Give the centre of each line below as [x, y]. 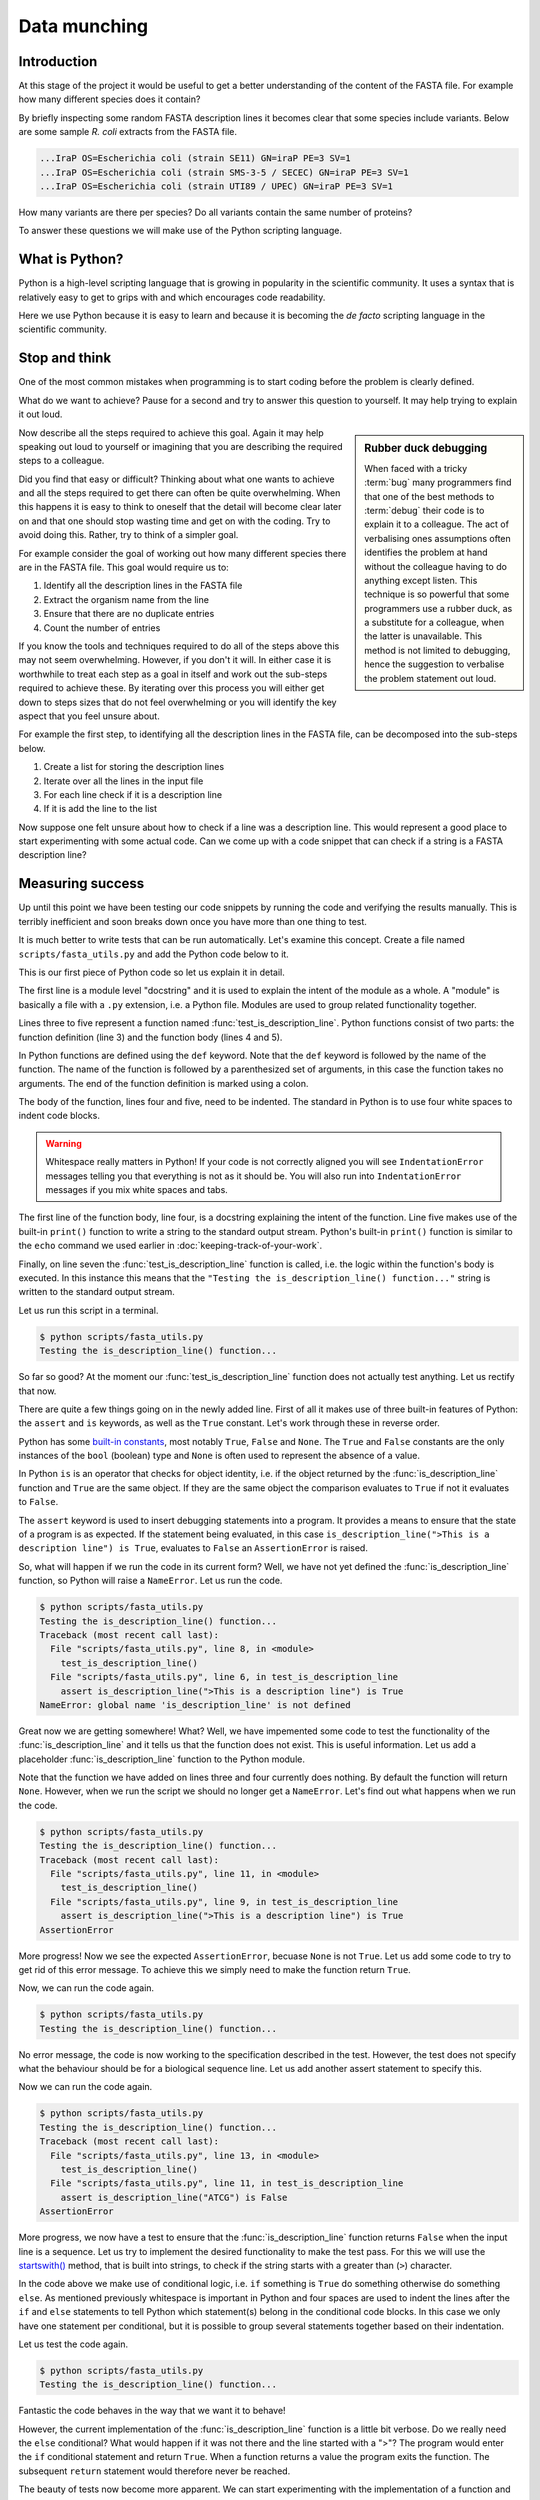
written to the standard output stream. [96, 1292]
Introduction [58, 61]
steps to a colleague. [61, 461]
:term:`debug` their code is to [424, 510]
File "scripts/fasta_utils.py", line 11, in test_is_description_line [227, 2183]
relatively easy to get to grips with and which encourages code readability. [172, 297]
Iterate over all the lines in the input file [123, 781]
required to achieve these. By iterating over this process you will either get [171, 688]
